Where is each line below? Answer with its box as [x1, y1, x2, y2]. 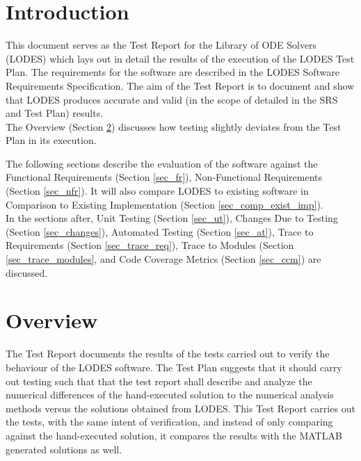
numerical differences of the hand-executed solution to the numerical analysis [6, 387, 334, 402]
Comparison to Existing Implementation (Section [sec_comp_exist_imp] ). [6, 197, 323, 211]
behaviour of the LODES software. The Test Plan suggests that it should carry [6, 359, 342, 374]
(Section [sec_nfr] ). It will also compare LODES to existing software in [6, 184, 309, 198]
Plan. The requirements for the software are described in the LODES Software [6, 65, 340, 79]
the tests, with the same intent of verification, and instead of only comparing [6, 414, 333, 429]
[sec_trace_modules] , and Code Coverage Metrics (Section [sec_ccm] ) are [6, 252, 321, 266]
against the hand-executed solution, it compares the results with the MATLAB [6, 428, 342, 442]
